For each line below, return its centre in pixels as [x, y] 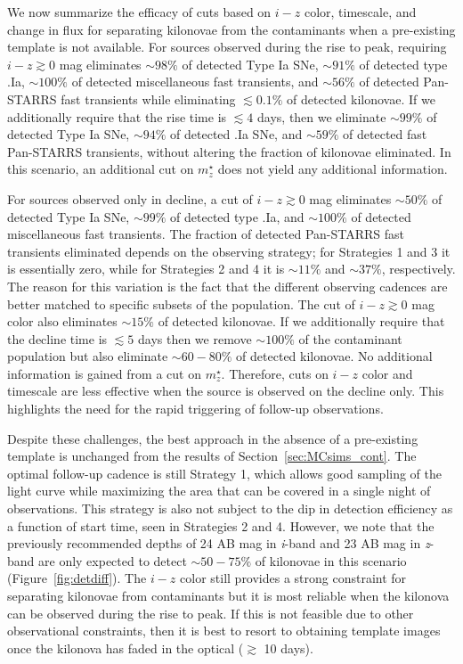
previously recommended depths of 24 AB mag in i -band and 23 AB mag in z [219, 543]
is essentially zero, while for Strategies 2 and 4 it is [146, 269]
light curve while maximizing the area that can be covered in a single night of [219, 491]
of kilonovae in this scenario [331, 560]
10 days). [288, 648]
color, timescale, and [360, 12]
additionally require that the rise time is [117, 116]
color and [387, 373]
